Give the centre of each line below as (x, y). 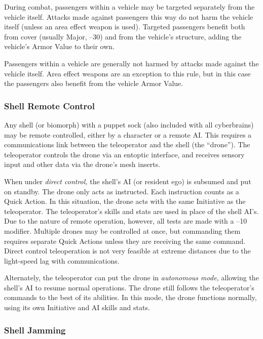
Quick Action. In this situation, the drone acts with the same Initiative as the (125, 201)
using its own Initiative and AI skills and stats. (77, 307)
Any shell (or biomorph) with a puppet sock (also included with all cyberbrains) (129, 124)
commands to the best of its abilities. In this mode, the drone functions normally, (130, 297)
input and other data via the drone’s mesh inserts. (82, 164)
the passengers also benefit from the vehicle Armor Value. (94, 83)
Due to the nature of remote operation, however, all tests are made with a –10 (126, 221)
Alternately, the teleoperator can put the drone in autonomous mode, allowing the (131, 278)
